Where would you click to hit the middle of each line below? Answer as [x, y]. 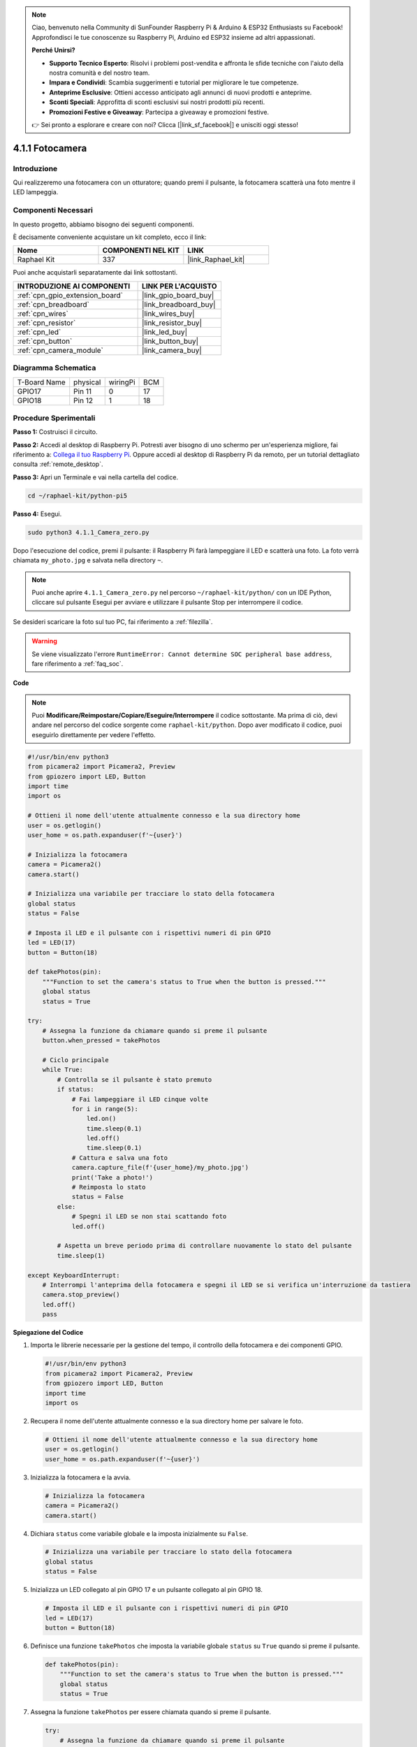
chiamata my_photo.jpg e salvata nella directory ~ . [88, 560]
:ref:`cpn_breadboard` [53, 304]
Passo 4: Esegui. [37, 514]
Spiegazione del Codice [48, 1333]
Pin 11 [83, 391]
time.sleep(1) [81, 1255]
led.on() [101, 1119]
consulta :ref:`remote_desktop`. [58, 464]
